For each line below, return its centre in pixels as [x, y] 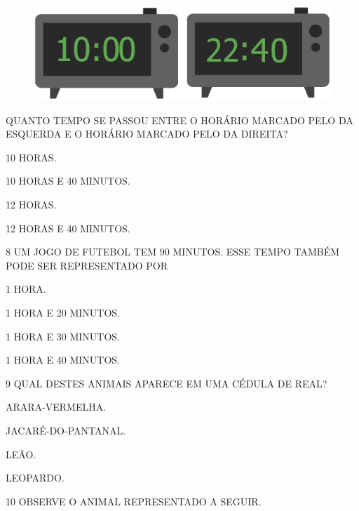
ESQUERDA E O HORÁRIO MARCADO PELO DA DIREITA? [147, 134]
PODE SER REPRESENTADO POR [87, 265]
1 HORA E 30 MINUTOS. [63, 336]
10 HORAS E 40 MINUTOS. [68, 181]
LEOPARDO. [35, 478]
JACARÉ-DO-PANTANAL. [66, 430]
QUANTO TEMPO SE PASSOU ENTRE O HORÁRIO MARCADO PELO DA [179, 120]
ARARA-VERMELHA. [56, 407]
